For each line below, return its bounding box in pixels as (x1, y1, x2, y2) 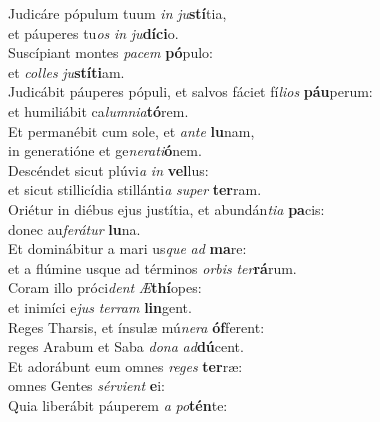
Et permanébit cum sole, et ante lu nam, (8, 120, 255, 141)
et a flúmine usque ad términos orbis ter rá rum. (8, 257, 297, 278)
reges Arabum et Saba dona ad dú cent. (8, 336, 244, 357)
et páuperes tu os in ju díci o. (8, 22, 179, 43)
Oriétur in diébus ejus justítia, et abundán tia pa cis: (8, 198, 325, 219)
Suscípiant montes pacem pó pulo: (8, 42, 213, 63)
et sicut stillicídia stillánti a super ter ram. (8, 179, 262, 200)
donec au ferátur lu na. (8, 218, 141, 239)
